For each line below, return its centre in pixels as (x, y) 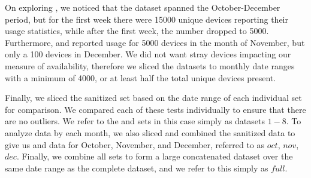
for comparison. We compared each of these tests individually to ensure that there (155, 109)
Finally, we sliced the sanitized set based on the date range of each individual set (153, 98)
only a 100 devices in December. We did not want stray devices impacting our (148, 54)
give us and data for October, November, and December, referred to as (135, 144)
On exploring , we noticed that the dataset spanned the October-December (143, 7)
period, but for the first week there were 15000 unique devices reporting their (147, 19)
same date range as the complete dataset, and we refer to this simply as (137, 168)
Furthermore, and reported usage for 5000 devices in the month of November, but (155, 42)
